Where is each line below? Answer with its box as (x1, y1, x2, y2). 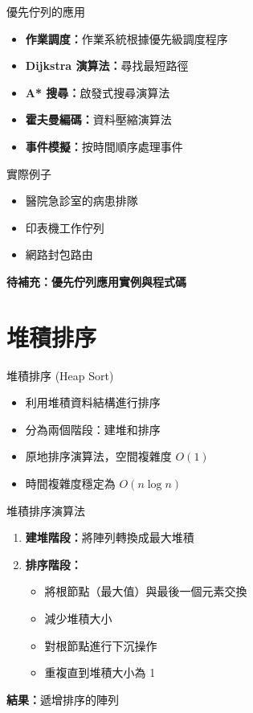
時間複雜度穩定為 (25, 475, 116, 492)
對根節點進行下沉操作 (44, 637, 157, 654)
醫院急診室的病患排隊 (25, 192, 138, 209)
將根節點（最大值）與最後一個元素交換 (44, 583, 247, 600)
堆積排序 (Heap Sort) (6, 367, 114, 383)
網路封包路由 (25, 246, 93, 263)
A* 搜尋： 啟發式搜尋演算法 (25, 84, 170, 100)
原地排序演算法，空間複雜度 (25, 448, 172, 465)
